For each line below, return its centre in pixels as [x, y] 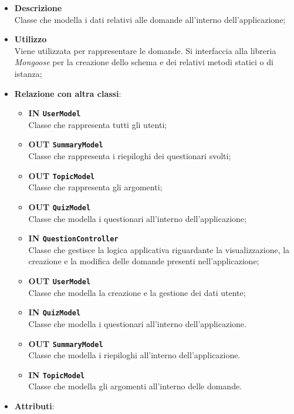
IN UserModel [55, 113]
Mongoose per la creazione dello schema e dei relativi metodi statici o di [144, 62]
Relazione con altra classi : [68, 93]
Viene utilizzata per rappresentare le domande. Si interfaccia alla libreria [145, 50]
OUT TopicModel [62, 175]
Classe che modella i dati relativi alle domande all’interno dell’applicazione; [150, 19]
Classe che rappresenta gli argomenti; [95, 187]
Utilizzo [31, 39]
